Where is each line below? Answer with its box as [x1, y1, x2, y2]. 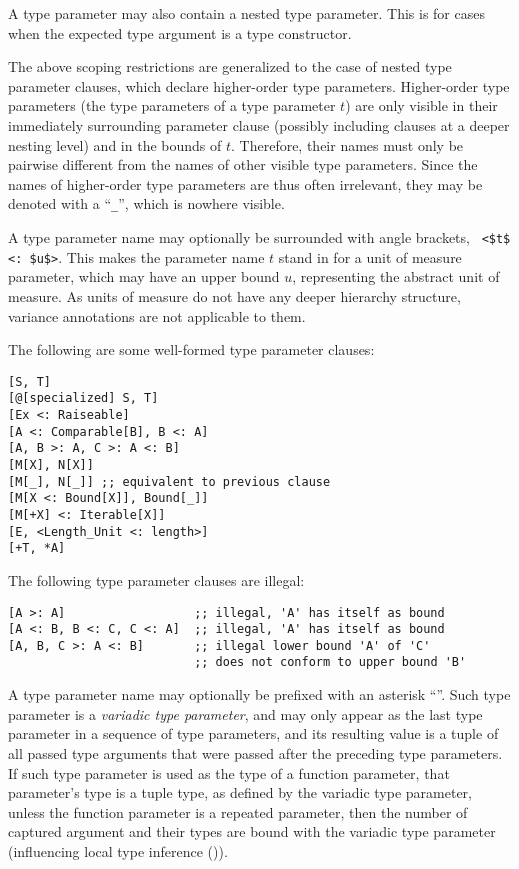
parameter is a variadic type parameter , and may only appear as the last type [8, 703, 483, 724]
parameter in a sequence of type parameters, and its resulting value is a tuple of [8, 723, 499, 744]
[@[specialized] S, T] [8, 391, 159, 406]
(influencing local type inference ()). [8, 840, 228, 861]
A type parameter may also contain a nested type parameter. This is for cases [8, 3, 485, 23]
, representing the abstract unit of [292, 266, 500, 287]
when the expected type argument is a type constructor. [8, 22, 352, 43]
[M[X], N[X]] [8, 457, 94, 472]
